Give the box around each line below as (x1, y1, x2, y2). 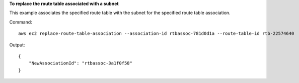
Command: (9, 19, 32, 25)
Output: (9, 41, 25, 47)
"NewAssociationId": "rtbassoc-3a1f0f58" (28, 60, 133, 66)
